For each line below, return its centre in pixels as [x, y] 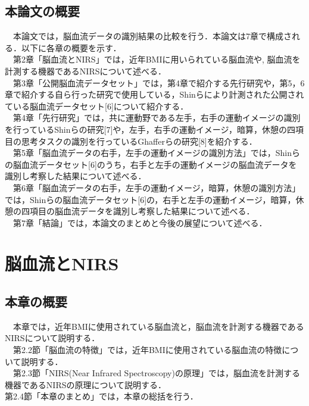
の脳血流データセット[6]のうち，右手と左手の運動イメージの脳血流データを [151, 164]
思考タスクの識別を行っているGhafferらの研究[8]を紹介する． [139, 141]
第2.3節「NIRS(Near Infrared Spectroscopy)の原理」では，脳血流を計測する [156, 373]
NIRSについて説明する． [52, 338]
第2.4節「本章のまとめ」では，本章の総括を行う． [102, 396]
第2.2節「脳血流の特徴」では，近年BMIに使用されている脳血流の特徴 [147, 350]
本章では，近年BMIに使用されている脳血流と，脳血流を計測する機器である [158, 326]
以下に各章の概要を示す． [71, 47]
